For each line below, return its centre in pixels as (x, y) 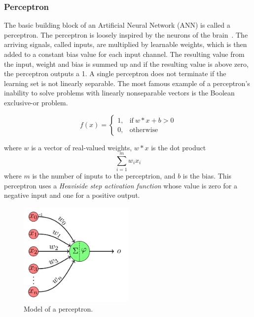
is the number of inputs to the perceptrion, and (104, 176)
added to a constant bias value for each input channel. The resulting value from (124, 54)
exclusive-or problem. (36, 102)
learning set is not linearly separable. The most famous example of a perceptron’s (127, 83)
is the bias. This (207, 176)
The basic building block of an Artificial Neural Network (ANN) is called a (117, 25)
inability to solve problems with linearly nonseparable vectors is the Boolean (119, 93)
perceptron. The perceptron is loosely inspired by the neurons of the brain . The (126, 34)
